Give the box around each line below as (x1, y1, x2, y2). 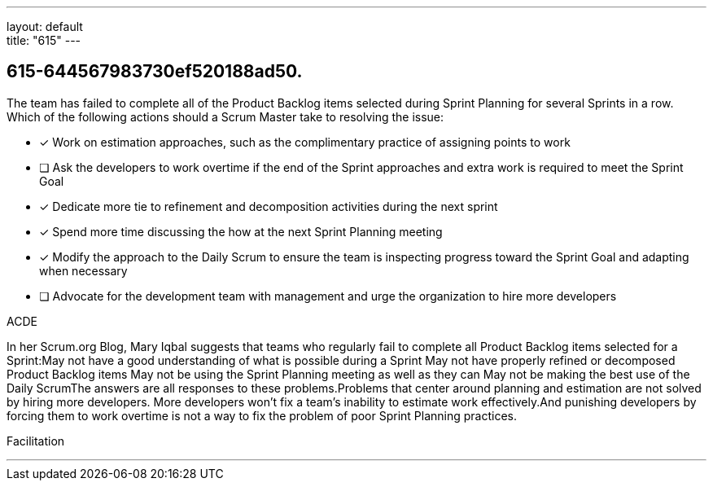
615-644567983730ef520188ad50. (7, 61, 303, 82)
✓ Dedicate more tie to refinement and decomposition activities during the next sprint (39, 199, 498, 213)
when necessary (39, 263, 128, 278)
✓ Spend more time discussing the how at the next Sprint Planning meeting (39, 224, 443, 239)
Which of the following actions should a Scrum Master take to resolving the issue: (7, 109, 444, 124)
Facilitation (7, 433, 65, 448)
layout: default (7, 20, 83, 33)
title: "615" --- (7, 33, 81, 47)
